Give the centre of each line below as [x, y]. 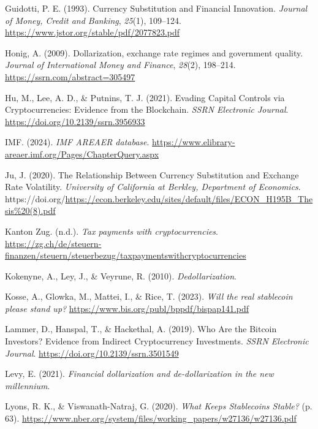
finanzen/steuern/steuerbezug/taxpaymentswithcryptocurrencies [126, 255]
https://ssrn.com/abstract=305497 [70, 76]
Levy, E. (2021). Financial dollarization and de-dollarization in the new [139, 374]
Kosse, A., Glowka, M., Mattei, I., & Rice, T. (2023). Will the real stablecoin [149, 296]
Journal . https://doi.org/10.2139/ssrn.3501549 [92, 353]
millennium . [28, 385]
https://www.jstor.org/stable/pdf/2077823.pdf [93, 32]
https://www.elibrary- [194, 142]
